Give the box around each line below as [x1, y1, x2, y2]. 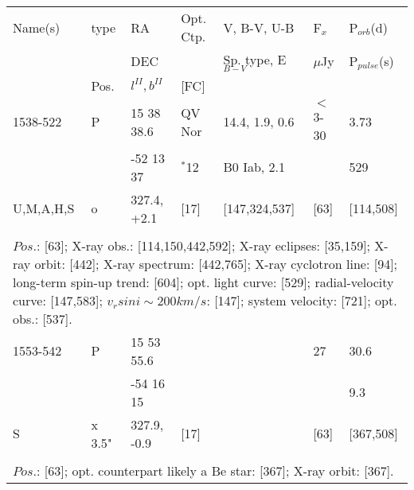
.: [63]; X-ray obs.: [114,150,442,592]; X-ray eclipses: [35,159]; [33, 235, 371, 255]
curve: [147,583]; [13, 290, 103, 309]
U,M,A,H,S [13, 199, 75, 218]
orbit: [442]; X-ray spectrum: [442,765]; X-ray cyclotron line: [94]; [34, 254, 398, 273]
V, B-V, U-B [223, 17, 295, 37]
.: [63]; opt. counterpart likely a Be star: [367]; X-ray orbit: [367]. [33, 461, 394, 480]
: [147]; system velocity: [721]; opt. [206, 290, 397, 309]
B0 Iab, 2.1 [223, 157, 286, 177]
